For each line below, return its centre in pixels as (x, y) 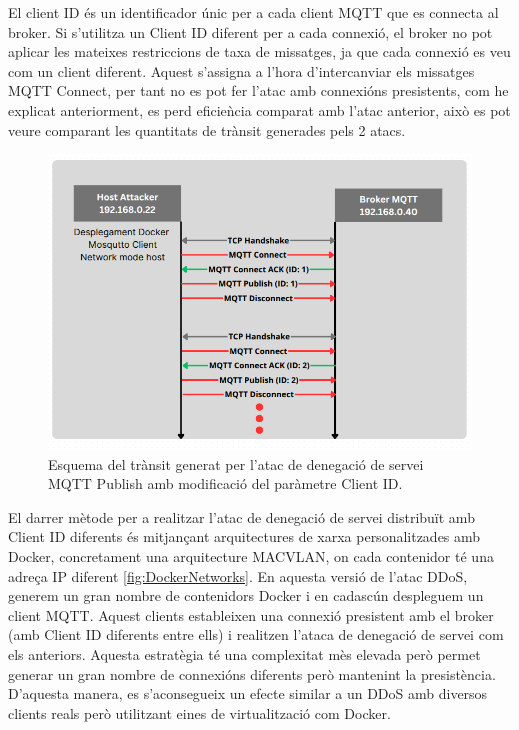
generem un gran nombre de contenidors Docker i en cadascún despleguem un (246, 595)
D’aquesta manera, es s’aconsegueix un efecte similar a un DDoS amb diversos (248, 693)
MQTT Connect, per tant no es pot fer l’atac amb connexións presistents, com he (258, 90)
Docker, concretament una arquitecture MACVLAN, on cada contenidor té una (251, 556)
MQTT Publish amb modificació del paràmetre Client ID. (225, 483)
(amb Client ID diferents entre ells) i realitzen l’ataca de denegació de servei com (256, 634)
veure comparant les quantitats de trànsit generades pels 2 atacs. (207, 129)
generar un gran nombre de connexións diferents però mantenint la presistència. (252, 673)
